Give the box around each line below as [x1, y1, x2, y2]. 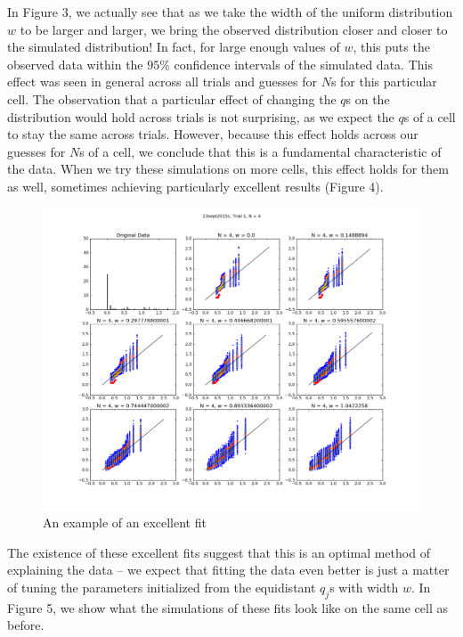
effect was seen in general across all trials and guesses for [7, 72, 317, 91]
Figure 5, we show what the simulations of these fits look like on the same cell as [7, 598, 448, 617]
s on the [345, 89, 390, 108]
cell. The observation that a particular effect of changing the [7, 89, 337, 108]
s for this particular [330, 72, 437, 91]
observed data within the [7, 54, 143, 73]
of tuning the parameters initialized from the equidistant [7, 578, 316, 597]
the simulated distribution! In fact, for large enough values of [7, 37, 340, 56]
